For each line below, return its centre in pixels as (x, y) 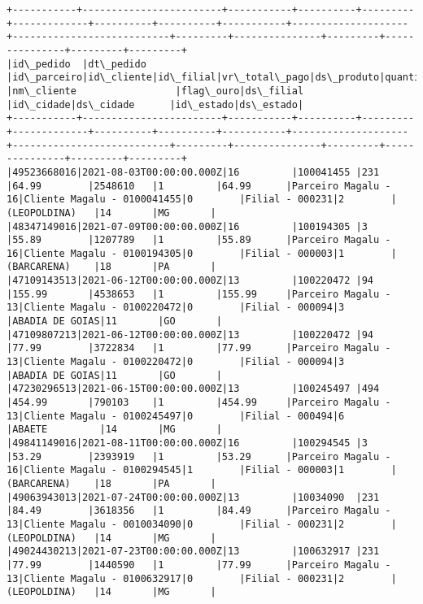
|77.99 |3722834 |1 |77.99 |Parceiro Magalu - (199, 348)
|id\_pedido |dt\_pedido (76, 64)
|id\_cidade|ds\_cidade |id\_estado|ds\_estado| (155, 104)
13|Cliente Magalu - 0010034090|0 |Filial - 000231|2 (176, 524)
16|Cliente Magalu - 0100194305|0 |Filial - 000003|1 (176, 253)
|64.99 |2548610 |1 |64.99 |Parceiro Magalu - (199, 186)
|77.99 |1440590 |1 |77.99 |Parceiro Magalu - (199, 565)
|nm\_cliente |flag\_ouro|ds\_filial (155, 91)
